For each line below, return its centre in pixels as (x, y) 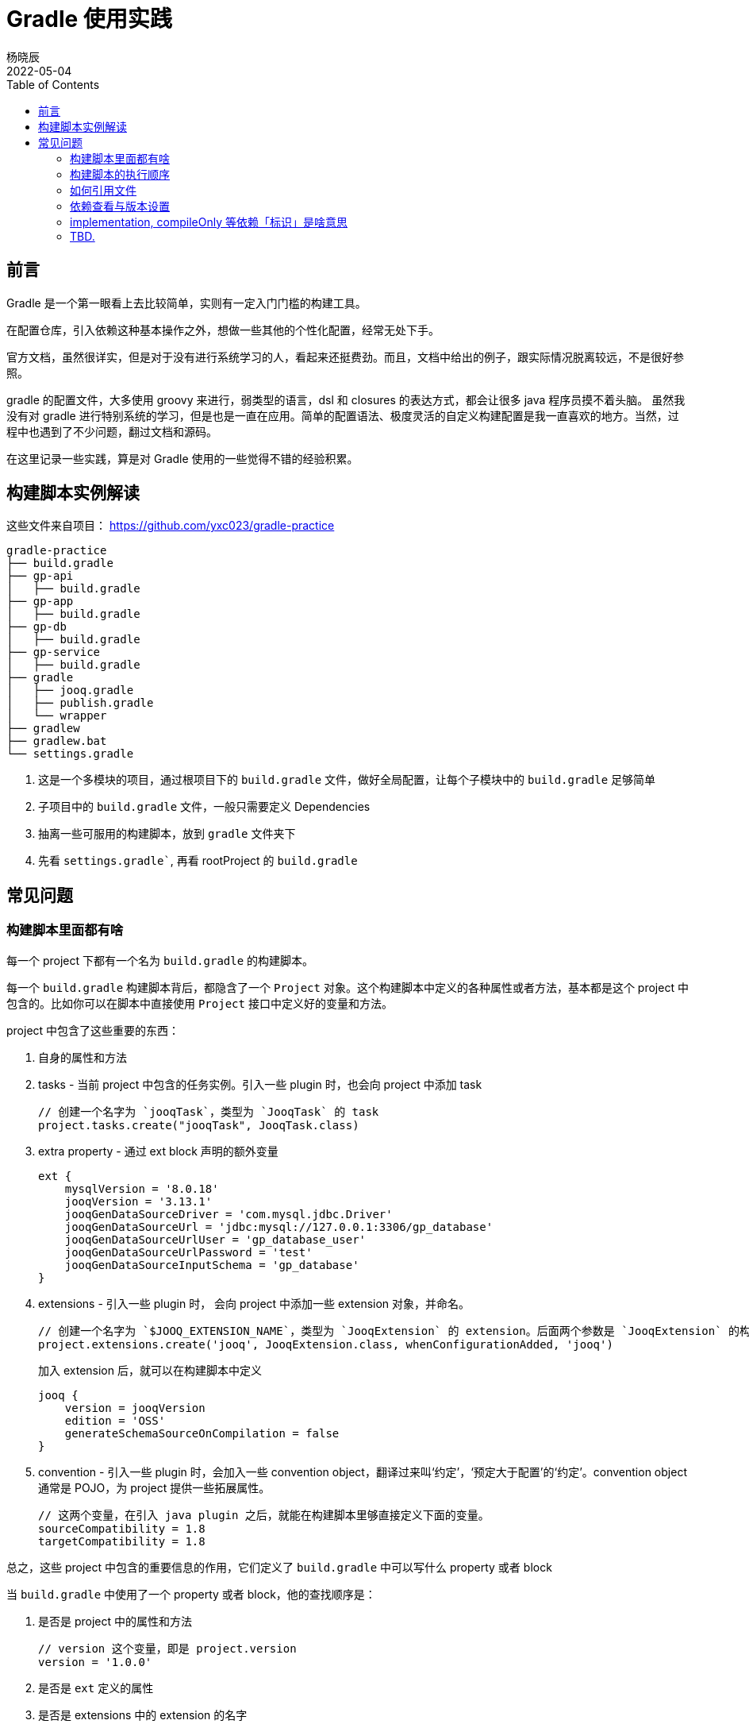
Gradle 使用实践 (89, 19)
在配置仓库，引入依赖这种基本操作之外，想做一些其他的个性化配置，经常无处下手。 (223, 330)
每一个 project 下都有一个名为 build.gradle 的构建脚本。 (160, 960)
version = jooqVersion (135, 1408)
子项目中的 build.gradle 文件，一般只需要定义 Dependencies (204, 807)
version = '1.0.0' (95, 1662)
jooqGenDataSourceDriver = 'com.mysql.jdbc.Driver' (229, 1214)
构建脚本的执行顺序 (120, 174)
